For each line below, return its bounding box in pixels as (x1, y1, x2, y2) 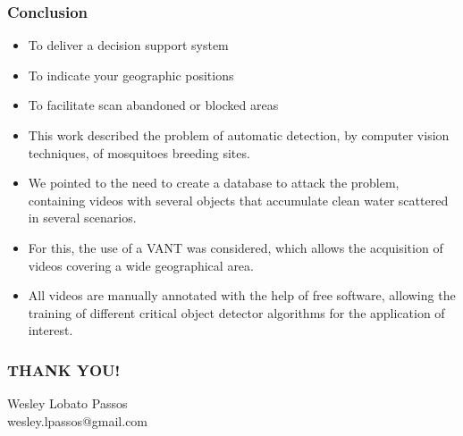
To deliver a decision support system (28, 36, 229, 54)
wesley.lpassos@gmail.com (7, 411, 148, 430)
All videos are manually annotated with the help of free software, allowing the (28, 286, 456, 305)
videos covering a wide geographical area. (28, 256, 254, 274)
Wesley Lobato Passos (7, 394, 128, 413)
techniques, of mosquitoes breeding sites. (28, 143, 250, 162)
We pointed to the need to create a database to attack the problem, (28, 173, 400, 192)
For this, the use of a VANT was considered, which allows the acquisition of (28, 238, 443, 256)
